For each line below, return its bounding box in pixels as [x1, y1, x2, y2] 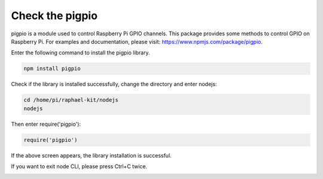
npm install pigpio [23, 65, 81, 72]
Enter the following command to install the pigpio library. [11, 49, 150, 56]
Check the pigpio [11, 9, 98, 22]
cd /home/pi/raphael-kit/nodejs [23, 96, 119, 104]
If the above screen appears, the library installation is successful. [11, 151, 172, 159]
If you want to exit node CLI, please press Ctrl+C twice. [11, 163, 148, 170]
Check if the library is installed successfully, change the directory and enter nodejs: [11, 81, 217, 88]
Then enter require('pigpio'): [11, 120, 81, 128]
